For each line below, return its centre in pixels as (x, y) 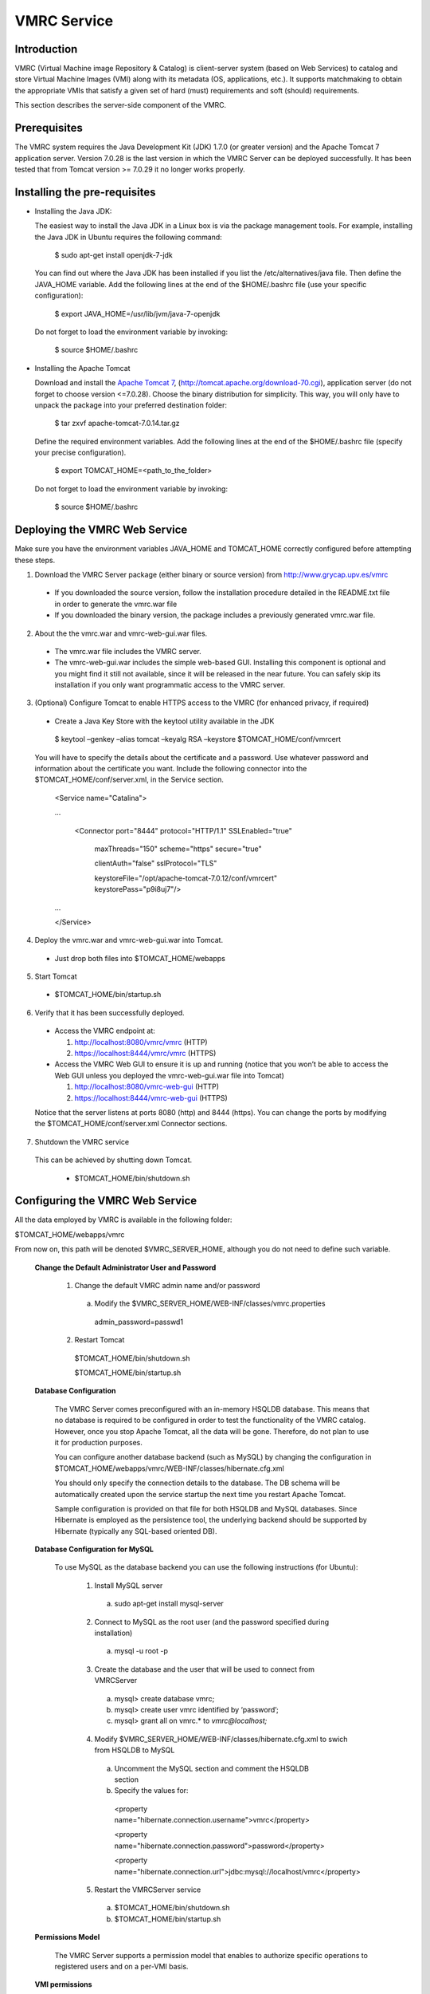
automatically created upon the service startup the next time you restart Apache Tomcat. (200, 1494)
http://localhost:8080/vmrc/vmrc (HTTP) (141, 1042)
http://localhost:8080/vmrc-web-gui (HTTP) (147, 1087)
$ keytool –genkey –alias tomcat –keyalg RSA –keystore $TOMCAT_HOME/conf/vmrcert (198, 739)
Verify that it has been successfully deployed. (109, 1012)
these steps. (35, 560)
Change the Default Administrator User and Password (125, 1267)
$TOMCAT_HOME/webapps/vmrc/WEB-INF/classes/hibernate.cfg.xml (169, 1468)
